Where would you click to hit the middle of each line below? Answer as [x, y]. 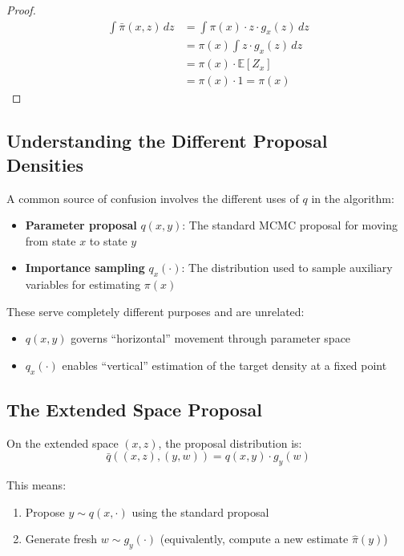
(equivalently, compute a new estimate [254, 539]
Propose [45, 511]
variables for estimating [83, 284]
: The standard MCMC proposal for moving [290, 225]
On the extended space [63, 442]
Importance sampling [85, 268]
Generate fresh [61, 539]
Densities [45, 164]
